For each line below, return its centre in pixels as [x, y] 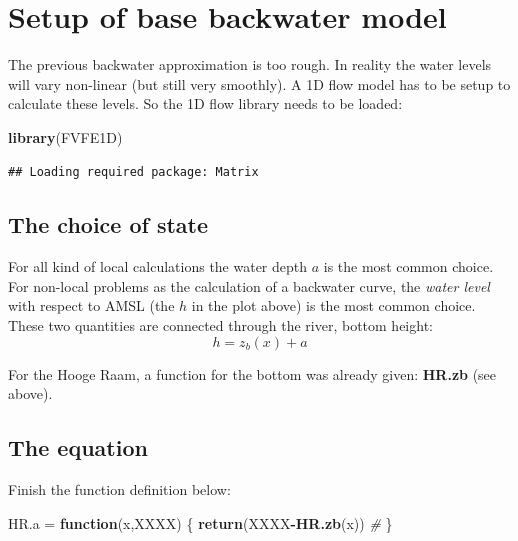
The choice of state [108, 224]
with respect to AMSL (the [91, 305]
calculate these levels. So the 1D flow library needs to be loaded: [205, 103]
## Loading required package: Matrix [133, 171]
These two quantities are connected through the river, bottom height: [220, 325]
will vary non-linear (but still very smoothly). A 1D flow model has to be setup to [259, 83]
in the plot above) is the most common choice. [333, 305]
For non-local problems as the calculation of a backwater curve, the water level [249, 285]
